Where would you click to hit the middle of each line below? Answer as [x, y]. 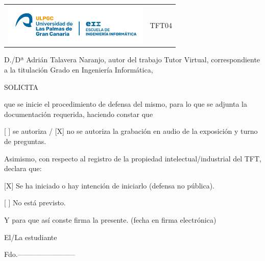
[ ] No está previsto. [35, 203]
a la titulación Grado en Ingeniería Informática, [79, 70]
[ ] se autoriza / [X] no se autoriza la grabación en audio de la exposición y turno [131, 131]
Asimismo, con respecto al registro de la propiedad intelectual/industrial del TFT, [133, 158]
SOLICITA [21, 87]
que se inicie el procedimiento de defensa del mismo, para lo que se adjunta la [126, 104]
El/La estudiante [31, 237]
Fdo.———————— [40, 254]
